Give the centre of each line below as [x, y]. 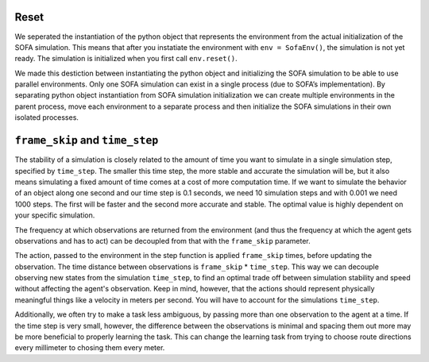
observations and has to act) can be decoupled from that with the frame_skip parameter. [162, 241]
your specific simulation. [55, 215]
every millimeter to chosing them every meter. [90, 348]
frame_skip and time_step [87, 140]
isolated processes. [47, 117]
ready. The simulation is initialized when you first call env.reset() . [126, 59]
